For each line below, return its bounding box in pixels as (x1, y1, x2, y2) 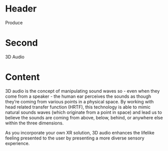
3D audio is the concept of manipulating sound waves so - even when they (5, 88, 160, 94)
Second (5, 37, 38, 49)
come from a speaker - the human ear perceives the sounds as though (5, 93, 151, 99)
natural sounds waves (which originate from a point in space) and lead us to (5, 109, 162, 115)
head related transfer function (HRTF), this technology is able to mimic (5, 104, 151, 110)
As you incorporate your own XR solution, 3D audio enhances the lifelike (5, 129, 154, 135)
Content (5, 71, 40, 83)
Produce (5, 20, 23, 26)
